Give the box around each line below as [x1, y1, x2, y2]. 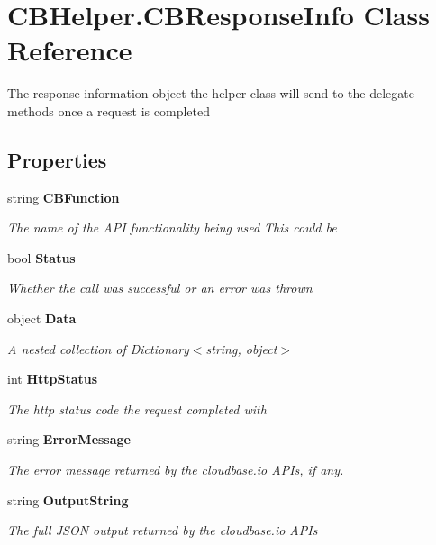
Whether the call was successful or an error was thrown [7, 278, 313, 297]
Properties [7, 145, 107, 173]
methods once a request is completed [7, 101, 211, 120]
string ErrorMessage [7, 430, 131, 449]
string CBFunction [7, 187, 120, 206]
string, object [205, 339, 277, 358]
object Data [7, 309, 77, 328]
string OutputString [7, 490, 129, 509]
